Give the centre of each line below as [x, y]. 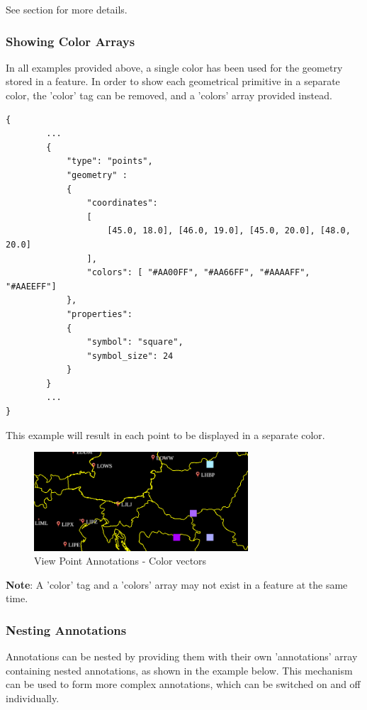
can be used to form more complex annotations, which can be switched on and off [183, 684]
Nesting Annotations [66, 630]
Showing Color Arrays [70, 41]
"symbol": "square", [135, 342]
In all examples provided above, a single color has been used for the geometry [174, 67]
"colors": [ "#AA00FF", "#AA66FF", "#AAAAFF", [198, 273]
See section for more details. [67, 9]
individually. [33, 698]
